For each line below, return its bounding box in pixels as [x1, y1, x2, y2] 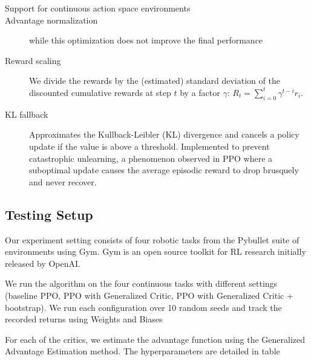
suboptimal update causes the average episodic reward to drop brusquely [29, 164, 299, 176]
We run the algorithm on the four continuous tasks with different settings [5, 277, 278, 290]
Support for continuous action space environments [5, 2, 191, 14]
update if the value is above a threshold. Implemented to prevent [29, 139, 270, 152]
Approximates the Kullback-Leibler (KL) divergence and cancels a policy [29, 128, 300, 141]
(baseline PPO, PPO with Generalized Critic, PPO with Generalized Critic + [5, 289, 293, 301]
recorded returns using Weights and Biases [5, 313, 163, 325]
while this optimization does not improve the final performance [29, 34, 263, 46]
